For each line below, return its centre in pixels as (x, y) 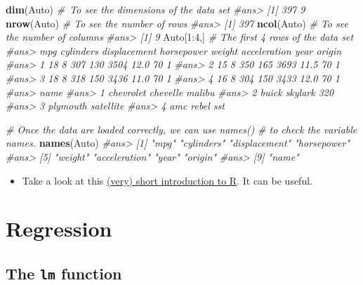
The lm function (64, 273)
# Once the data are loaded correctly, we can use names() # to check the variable (181, 129)
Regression (59, 228)
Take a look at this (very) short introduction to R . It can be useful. (167, 180)
